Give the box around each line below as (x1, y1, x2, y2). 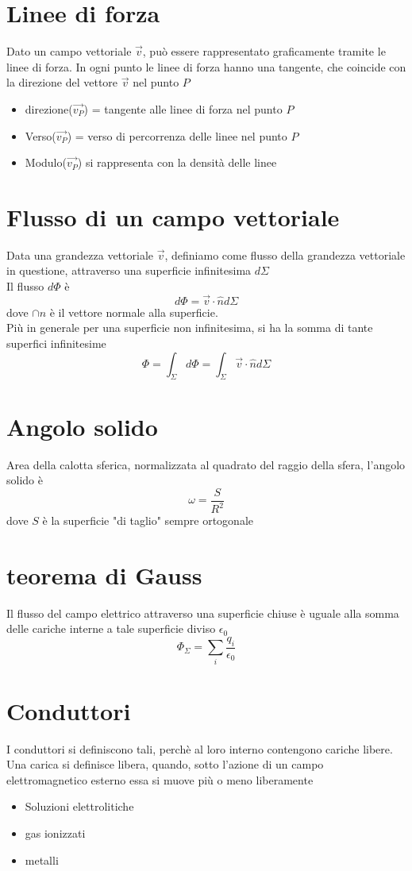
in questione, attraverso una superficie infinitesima (6, 262, 252, 279)
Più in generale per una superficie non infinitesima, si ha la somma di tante (6, 319, 373, 336)
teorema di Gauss (6, 558, 202, 591)
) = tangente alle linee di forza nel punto (83, 100, 283, 117)
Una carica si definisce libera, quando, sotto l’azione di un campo (6, 756, 324, 773)
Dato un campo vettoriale (6, 43, 132, 60)
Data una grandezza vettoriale (6, 246, 153, 263)
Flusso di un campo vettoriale (6, 200, 340, 233)
